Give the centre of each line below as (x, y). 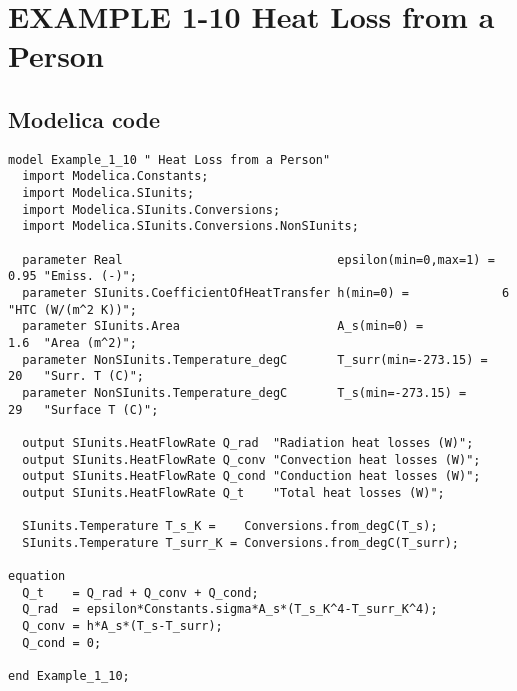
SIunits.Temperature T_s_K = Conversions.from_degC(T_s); (230, 526)
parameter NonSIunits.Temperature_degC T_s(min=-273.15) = (244, 392)
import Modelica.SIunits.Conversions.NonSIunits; (190, 226)
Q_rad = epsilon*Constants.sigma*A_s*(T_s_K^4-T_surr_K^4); (230, 609)
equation (37, 576)
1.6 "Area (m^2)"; (72, 342)
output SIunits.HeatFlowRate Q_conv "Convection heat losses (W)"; (251, 459)
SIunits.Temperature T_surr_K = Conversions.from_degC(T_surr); (241, 542)
